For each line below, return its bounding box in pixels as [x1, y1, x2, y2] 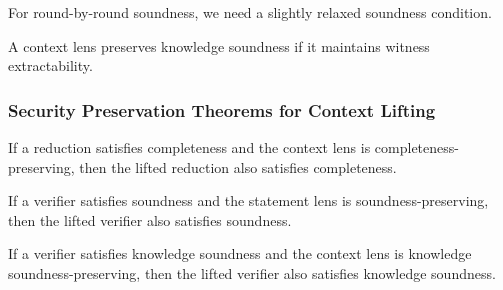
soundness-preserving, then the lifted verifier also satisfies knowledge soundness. [8, 262, 496, 283]
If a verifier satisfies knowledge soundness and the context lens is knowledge [8, 243, 472, 264]
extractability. [8, 55, 93, 76]
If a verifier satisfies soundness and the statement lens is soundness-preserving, [8, 190, 489, 211]
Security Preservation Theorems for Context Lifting [8, 97, 436, 122]
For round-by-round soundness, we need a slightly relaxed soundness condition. [8, 2, 492, 22]
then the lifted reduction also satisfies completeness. [79, 156, 397, 177]
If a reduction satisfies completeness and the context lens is [8, 137, 371, 157]
